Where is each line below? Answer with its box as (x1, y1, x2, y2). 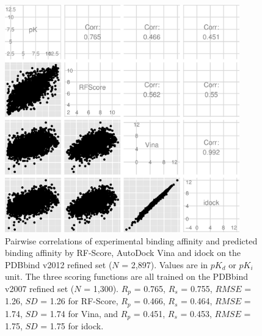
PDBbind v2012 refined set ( (5, 258, 112, 271)
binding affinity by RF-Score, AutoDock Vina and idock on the (5, 246, 241, 259)
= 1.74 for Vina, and (40, 307, 118, 320)
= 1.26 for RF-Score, (40, 294, 118, 307)
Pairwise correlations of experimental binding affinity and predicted (5, 234, 258, 247)
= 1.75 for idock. (40, 320, 104, 332)
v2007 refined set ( (5, 282, 75, 294)
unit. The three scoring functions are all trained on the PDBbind (5, 270, 248, 283)
